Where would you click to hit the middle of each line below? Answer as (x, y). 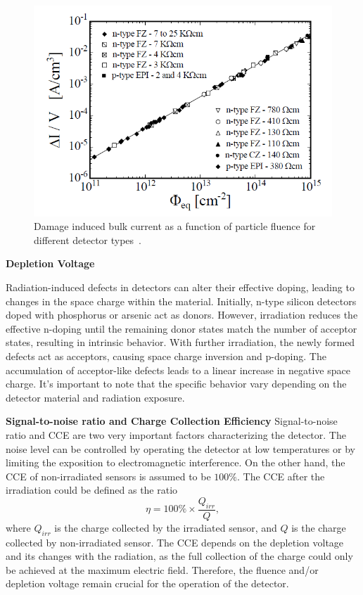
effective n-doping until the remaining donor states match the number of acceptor (181, 328)
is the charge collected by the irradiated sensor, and (166, 527)
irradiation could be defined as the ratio (92, 490)
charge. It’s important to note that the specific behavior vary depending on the (176, 384)
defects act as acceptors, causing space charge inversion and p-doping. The (166, 356)
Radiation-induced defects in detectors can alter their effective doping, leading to (180, 287)
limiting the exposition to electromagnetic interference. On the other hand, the (176, 462)
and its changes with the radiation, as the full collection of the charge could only (179, 556)
